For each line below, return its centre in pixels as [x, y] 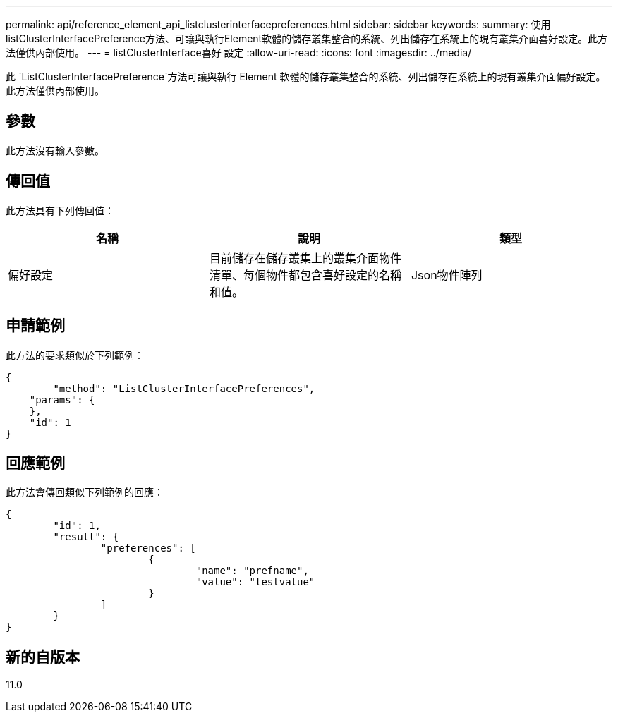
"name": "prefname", [252, 571]
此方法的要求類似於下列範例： [75, 355]
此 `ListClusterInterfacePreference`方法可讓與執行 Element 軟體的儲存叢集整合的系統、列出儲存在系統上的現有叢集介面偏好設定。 [306, 77]
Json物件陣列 [447, 275]
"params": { [62, 400]
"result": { [86, 537]
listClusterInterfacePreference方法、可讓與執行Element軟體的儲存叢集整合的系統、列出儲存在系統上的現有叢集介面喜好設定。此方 [307, 38]
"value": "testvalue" [255, 582]
